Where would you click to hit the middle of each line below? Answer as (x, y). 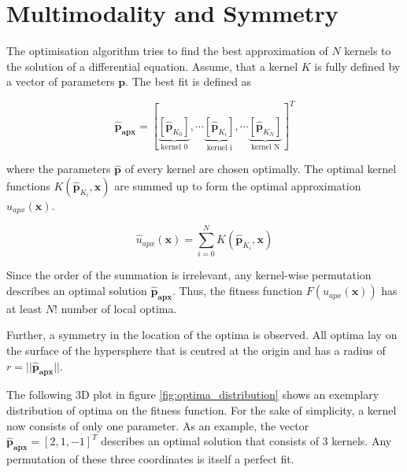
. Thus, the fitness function (237, 291)
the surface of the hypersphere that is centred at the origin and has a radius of (196, 350)
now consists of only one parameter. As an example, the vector (158, 425)
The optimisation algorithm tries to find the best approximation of (167, 51)
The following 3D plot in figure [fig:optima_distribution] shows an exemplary (193, 395)
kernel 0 (174, 147)
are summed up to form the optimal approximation (238, 185)
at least (24, 308)
